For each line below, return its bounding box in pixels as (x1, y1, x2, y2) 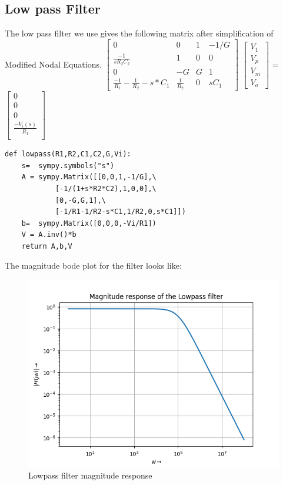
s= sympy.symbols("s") (21, 161, 115, 170)
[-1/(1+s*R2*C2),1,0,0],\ (55, 184, 157, 193)
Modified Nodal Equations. (5, 58, 102, 70)
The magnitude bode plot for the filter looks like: (5, 259, 182, 272)
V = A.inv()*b (21, 230, 76, 239)
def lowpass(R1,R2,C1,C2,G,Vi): (5, 150, 131, 159)
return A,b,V (21, 242, 72, 250)
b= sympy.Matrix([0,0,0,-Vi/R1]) (21, 219, 157, 228)
